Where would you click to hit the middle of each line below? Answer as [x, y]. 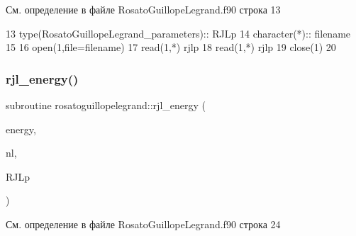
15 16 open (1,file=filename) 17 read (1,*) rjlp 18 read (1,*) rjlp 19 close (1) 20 [171, 47]
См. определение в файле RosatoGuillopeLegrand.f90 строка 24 [143, 224]
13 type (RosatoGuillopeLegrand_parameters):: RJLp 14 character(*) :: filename [178, 33]
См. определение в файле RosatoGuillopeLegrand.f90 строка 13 [143, 9]
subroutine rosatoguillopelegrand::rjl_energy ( [106, 105]
